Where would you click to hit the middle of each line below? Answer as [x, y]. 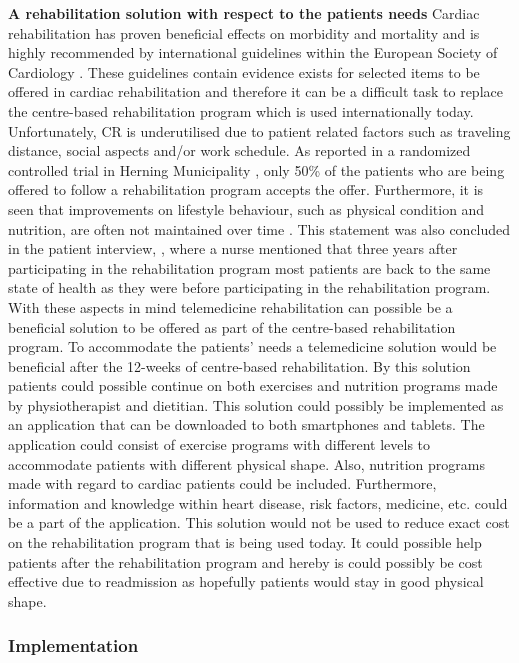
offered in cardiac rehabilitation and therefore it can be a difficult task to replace [255, 91]
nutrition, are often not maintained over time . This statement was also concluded [259, 228]
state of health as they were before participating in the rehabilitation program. [249, 287]
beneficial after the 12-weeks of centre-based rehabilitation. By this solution [239, 365]
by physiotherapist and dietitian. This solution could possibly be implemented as [256, 404]
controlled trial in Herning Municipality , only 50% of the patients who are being [256, 169]
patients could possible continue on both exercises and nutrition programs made [253, 385]
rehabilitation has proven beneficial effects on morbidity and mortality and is [244, 32]
